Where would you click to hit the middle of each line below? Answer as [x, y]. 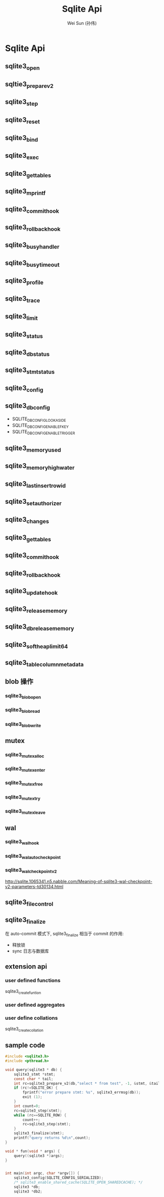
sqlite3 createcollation [24, 1029]
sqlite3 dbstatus [27, 353]
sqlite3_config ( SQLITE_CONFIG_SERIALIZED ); [59, 1178]
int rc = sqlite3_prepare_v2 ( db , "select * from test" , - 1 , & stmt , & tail [87, 1083]
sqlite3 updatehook [31, 592]
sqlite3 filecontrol [29, 903]
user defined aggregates [35, 1005]
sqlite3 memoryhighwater [40, 467]
